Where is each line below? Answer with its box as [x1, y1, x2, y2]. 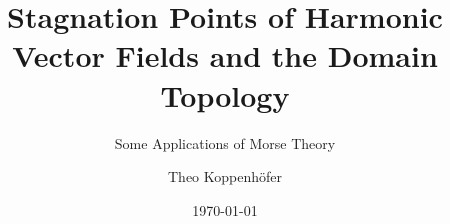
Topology [160, 74, 290, 115]
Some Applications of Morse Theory [114, 132, 336, 153]
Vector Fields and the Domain [12, 35, 438, 76]
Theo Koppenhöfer [167, 166, 282, 187]
